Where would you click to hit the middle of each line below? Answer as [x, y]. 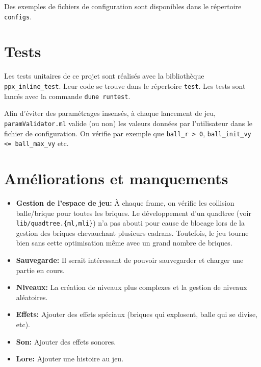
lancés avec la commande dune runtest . [67, 96]
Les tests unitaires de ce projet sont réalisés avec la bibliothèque [104, 76]
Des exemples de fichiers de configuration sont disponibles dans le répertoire [123, 6]
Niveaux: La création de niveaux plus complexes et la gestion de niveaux [132, 287]
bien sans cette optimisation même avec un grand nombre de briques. [124, 243]
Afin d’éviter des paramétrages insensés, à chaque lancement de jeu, [110, 113]
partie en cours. [40, 270]
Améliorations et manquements [116, 178]
